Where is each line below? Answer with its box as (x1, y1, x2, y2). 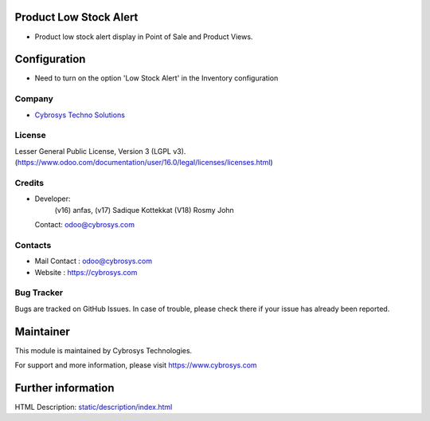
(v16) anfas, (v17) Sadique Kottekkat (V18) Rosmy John (54, 205, 234, 214)
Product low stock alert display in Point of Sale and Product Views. (34, 32, 253, 41)
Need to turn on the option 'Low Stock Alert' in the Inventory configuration (34, 73, 279, 83)
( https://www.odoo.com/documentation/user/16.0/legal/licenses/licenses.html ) (14, 158, 274, 167)
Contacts (14, 239, 52, 250)
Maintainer (14, 325, 71, 338)
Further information (14, 381, 115, 395)
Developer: (34, 194, 71, 203)
